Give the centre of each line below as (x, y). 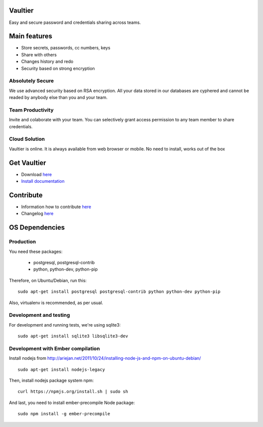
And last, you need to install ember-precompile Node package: (72, 403)
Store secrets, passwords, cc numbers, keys (66, 48)
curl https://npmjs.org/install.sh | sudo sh (73, 392)
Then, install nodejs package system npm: (51, 380)
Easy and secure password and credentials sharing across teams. (75, 22)
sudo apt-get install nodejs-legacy (61, 369)
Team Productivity (31, 110)
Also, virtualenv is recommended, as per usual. (56, 303)
